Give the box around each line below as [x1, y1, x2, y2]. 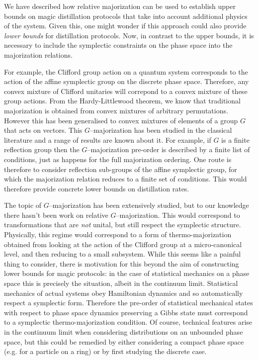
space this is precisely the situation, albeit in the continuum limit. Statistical [4, 278, 238, 288]
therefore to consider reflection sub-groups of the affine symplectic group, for [4, 164, 237, 174]
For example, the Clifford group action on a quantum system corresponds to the [4, 66, 248, 77]
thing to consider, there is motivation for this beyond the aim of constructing [4, 258, 239, 269]
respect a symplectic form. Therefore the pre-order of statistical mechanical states [4, 297, 253, 308]
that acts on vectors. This [4, 125, 83, 135]
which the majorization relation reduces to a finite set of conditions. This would [4, 174, 247, 184]
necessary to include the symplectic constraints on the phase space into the [4, 40, 233, 50]
